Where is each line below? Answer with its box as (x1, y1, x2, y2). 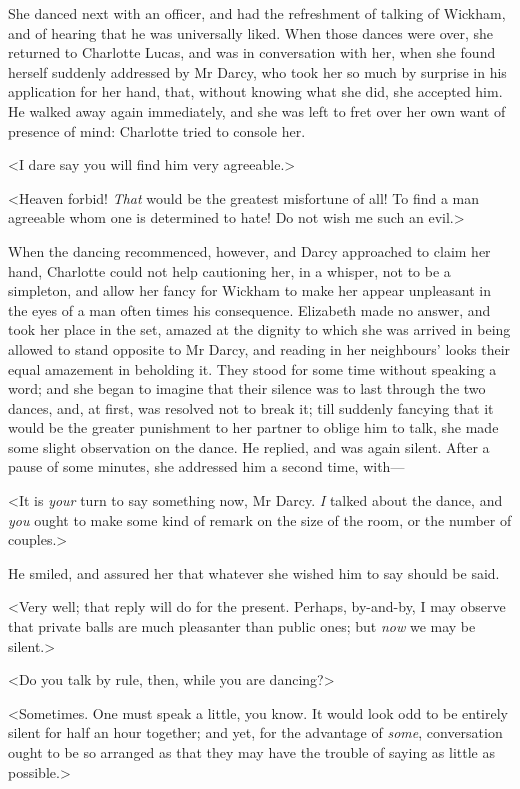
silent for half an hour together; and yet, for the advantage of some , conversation (8, 722, 503, 743)
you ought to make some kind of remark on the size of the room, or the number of (8, 509, 512, 530)
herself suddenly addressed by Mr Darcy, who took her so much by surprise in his (8, 61, 507, 82)
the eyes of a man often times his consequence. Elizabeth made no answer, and (8, 299, 491, 320)
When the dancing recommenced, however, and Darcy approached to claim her (8, 240, 491, 261)
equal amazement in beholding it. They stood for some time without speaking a (8, 358, 497, 379)
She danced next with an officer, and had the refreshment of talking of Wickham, (8, 3, 506, 23)
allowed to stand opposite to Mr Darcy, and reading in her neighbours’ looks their (8, 338, 511, 359)
